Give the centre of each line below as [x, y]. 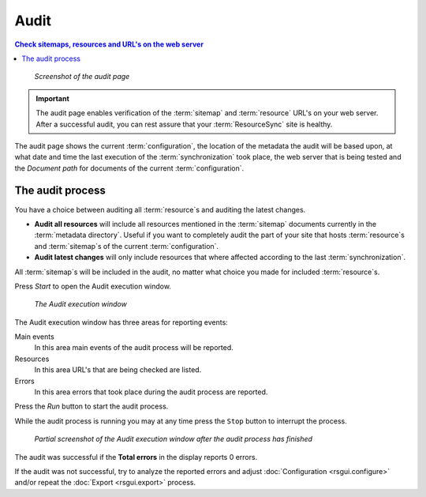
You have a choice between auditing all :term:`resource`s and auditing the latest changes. [160, 209]
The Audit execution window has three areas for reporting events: [121, 322]
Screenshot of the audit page [82, 77]
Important [53, 98]
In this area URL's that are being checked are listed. [118, 370]
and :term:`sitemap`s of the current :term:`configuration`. [127, 246]
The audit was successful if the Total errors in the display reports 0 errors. [136, 457]
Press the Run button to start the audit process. [92, 406]
